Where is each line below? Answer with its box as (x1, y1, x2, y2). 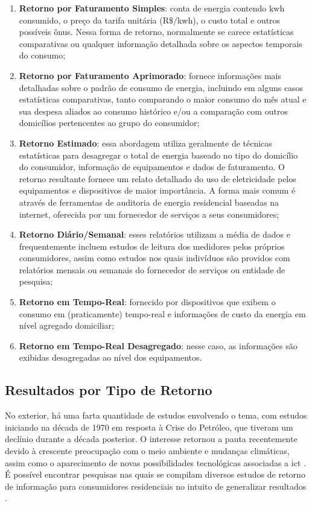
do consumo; (19, 49, 66, 62)
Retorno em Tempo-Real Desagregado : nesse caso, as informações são (19, 339, 298, 352)
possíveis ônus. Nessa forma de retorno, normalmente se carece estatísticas (19, 25, 294, 38)
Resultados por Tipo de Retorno (5, 381, 212, 399)
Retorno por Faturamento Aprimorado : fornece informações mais (19, 69, 281, 81)
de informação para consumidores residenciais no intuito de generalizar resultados (5, 479, 307, 492)
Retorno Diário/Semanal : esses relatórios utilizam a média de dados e (19, 228, 290, 241)
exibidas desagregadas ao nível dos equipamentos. (19, 351, 202, 364)
